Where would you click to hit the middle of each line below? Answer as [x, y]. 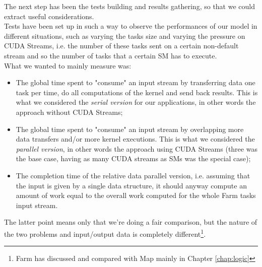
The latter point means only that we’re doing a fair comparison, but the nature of [131, 222]
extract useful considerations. [49, 16]
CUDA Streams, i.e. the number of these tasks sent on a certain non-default [121, 46]
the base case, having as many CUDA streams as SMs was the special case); [133, 158]
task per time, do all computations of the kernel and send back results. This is [137, 92]
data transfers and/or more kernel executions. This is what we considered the [135, 139]
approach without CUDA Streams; [69, 112]
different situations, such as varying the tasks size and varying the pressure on [125, 36]
